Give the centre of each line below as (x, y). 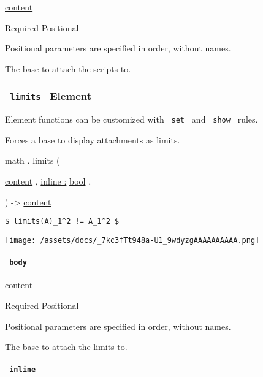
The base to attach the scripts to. (68, 68)
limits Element (51, 96)
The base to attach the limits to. (66, 347)
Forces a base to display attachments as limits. (93, 139)
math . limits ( (32, 160)
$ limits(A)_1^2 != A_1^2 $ (62, 222)
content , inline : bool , (48, 181)
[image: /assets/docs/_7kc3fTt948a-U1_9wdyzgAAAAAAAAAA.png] (132, 240)
